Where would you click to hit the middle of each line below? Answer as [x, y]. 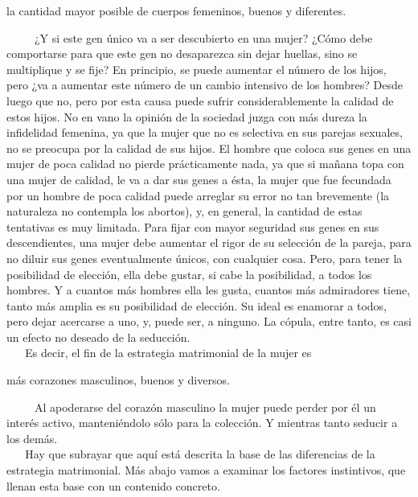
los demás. [32, 438]
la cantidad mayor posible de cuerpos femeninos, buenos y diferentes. [176, 10]
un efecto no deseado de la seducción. [98, 337]
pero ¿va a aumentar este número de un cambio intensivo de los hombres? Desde [205, 85]
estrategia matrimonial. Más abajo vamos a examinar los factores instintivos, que [206, 470]
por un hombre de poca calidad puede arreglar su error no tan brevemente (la [198, 195]
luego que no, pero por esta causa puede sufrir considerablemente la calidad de [200, 100]
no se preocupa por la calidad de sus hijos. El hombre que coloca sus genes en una [209, 148]
